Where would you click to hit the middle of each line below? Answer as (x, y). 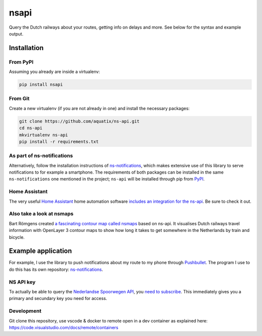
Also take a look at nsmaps (41, 214)
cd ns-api (31, 128)
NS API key (22, 282)
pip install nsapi (41, 85)
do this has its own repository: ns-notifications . (56, 269)
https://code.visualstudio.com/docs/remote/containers (64, 327)
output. (16, 34)
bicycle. (17, 237)
